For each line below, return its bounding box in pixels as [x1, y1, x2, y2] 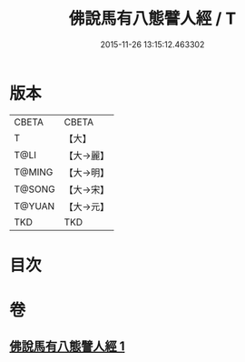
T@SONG [14, 183, 56, 196]
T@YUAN [14, 199, 55, 212]
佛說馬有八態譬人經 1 [9, 338, 125, 355]
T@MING [14, 166, 54, 178]
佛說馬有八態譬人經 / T [68, 8, 237, 29]
